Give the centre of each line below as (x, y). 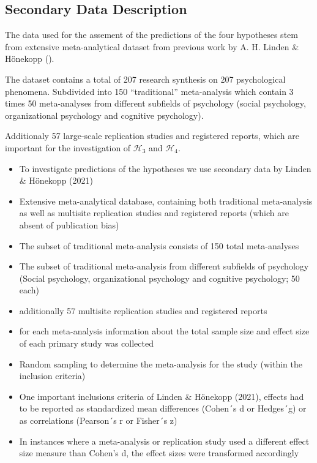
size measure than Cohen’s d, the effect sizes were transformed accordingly (159, 453)
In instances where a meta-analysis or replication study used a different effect (164, 441)
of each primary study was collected (86, 343)
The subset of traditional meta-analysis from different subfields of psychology (164, 266)
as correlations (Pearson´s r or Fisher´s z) (98, 420)
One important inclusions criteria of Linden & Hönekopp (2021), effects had (162, 396)
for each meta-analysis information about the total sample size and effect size (164, 331)
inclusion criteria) (52, 376)
